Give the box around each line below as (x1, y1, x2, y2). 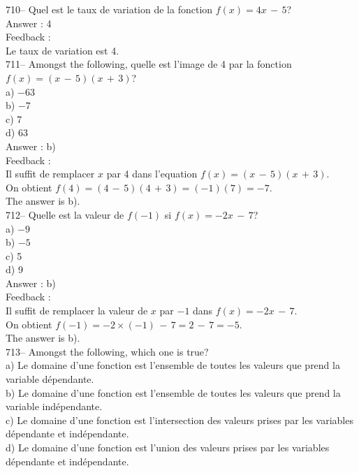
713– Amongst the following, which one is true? (6, 344, 209, 358)
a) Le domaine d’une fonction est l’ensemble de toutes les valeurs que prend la (6, 358, 340, 372)
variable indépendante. (6, 399, 103, 414)
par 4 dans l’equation (106, 166, 198, 181)
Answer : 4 (6, 15, 52, 30)
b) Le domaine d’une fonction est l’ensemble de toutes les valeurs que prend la (6, 385, 341, 400)
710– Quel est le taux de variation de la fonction (6, 2, 213, 16)
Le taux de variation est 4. (6, 43, 119, 57)
